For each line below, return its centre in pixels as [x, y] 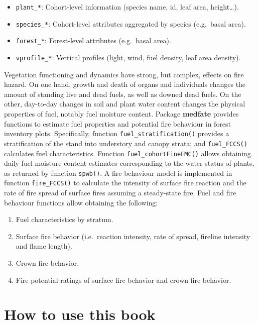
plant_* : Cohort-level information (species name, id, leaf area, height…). [127, 7]
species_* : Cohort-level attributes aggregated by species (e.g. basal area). [131, 23]
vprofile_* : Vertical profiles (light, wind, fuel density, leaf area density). [128, 57]
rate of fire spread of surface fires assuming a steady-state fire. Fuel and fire [120, 193]
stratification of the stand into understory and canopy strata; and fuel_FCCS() [126, 143]
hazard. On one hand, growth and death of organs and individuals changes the [125, 84]
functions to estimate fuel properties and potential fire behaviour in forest [118, 123]
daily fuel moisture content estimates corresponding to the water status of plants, [129, 163]
